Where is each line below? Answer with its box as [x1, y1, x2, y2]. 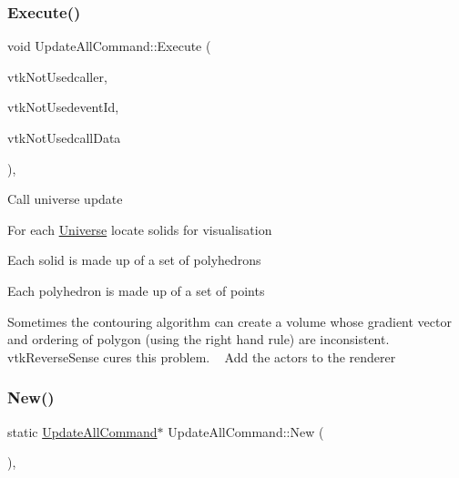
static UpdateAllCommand [7, 422, 158, 441]
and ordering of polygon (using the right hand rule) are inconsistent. [7, 330, 390, 349]
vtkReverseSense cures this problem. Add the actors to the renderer [7, 347, 396, 366]
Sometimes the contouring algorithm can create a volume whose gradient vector [7, 311, 452, 331]
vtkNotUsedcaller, [7, 66, 107, 86]
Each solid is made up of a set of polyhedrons [7, 250, 261, 270]
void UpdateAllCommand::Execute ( [7, 36, 211, 56]
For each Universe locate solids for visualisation [7, 219, 272, 239]
